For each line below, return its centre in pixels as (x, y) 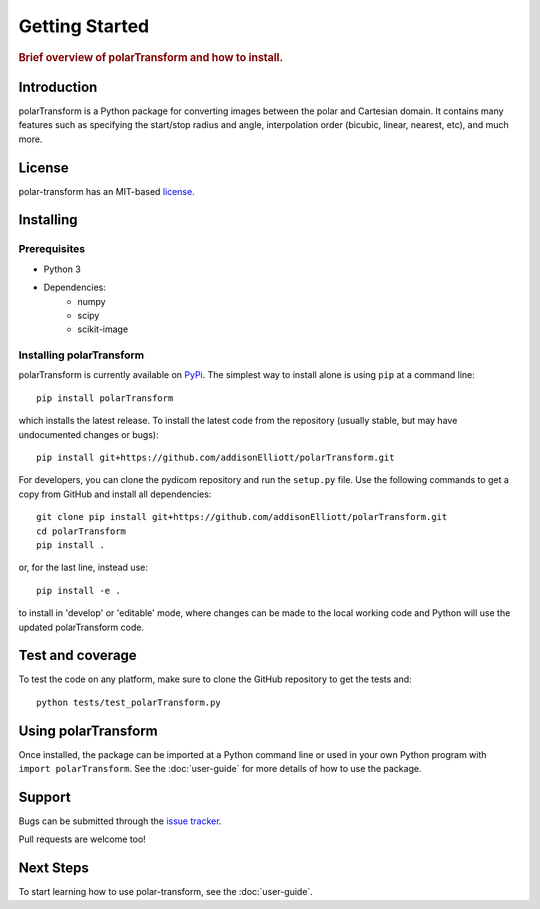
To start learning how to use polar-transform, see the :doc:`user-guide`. (166, 892)
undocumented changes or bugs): (88, 434)
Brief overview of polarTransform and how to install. (151, 57)
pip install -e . (78, 590)
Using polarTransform (88, 730)
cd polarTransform (81, 531)
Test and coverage (77, 655)
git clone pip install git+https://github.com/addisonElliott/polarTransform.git (242, 517)
